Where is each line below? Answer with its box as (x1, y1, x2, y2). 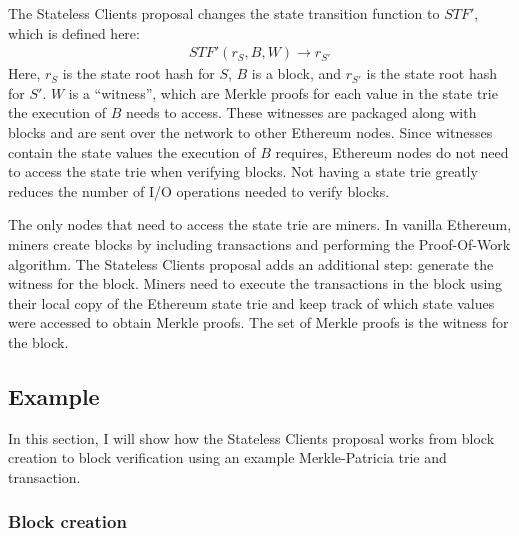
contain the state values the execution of (8, 141, 256, 162)
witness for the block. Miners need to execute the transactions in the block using (8, 273, 503, 294)
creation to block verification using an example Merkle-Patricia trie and (8, 447, 447, 468)
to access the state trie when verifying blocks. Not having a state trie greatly (8, 161, 478, 182)
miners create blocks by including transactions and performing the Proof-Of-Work (8, 233, 511, 254)
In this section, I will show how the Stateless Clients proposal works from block (8, 427, 495, 448)
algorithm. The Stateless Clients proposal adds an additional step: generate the (8, 253, 494, 274)
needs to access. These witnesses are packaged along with (125, 102, 477, 123)
